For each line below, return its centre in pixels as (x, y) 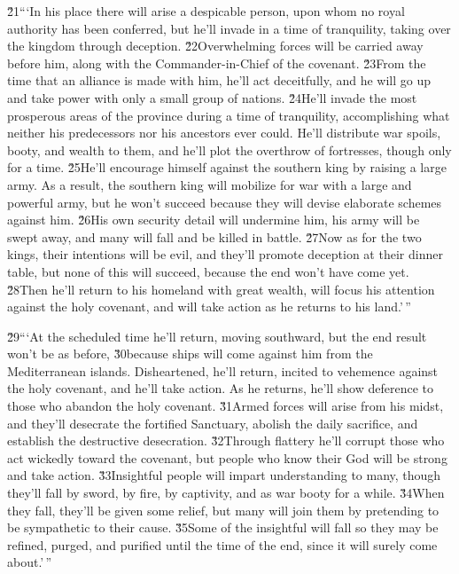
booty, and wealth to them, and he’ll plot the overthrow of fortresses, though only (229, 149)
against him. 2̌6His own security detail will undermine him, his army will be (214, 220)
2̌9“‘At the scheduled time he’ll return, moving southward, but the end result (217, 336)
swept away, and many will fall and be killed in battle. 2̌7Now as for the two (214, 236)
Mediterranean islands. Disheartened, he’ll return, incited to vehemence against (223, 370)
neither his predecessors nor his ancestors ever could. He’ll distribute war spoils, (224, 133)
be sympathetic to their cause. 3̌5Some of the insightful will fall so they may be (223, 527)
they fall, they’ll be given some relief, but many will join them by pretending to (223, 510)
